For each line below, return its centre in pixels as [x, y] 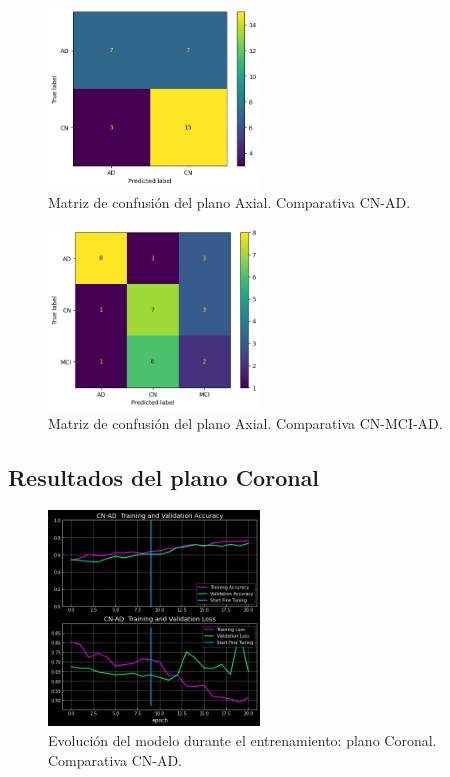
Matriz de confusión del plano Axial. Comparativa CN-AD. [229, 201]
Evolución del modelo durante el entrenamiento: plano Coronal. [242, 739]
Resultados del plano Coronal [164, 477]
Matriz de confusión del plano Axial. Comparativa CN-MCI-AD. [245, 423]
